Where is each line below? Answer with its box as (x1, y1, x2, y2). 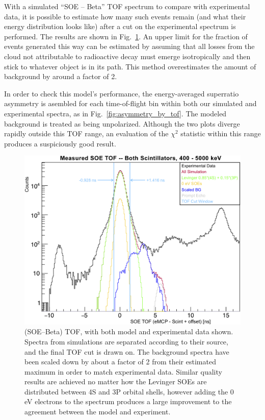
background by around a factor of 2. (4, 71, 117, 82)
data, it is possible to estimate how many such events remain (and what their (4, 11, 246, 21)
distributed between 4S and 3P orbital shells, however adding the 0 (24, 386, 234, 397)
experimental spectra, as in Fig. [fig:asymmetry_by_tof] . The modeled (4, 108, 227, 118)
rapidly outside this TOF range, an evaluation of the (4, 128, 169, 139)
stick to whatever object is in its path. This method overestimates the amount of (4, 61, 256, 71)
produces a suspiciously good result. (4, 138, 116, 149)
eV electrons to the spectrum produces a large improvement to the (24, 396, 232, 407)
